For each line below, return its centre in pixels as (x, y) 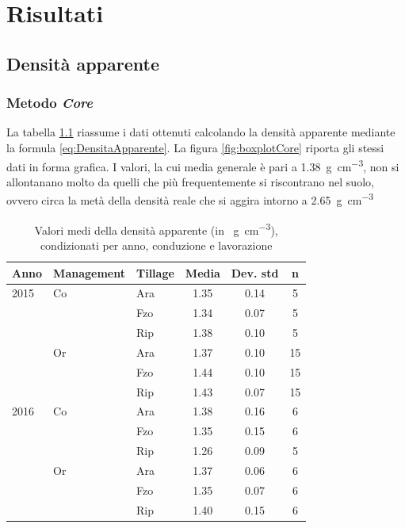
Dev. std (255, 272)
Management (89, 272)
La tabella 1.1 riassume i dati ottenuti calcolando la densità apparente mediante (201, 132)
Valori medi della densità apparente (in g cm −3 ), (156, 228)
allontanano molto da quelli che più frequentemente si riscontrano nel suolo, (190, 181)
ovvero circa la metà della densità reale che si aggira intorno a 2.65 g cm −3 (190, 199)
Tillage (155, 272)
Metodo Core (50, 103)
